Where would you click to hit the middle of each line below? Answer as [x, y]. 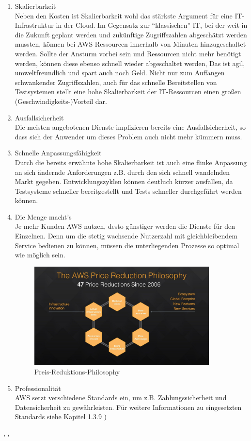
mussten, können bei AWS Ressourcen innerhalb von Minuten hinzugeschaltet [130, 44]
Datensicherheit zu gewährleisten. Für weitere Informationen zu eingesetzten [128, 407]
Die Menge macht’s [43, 216]
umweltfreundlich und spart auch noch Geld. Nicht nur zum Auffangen [120, 73]
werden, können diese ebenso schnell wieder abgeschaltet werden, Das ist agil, [130, 63]
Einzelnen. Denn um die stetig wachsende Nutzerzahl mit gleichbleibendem [126, 236]
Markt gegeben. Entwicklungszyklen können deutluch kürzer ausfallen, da [124, 181]
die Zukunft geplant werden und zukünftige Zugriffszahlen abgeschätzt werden [131, 34]
